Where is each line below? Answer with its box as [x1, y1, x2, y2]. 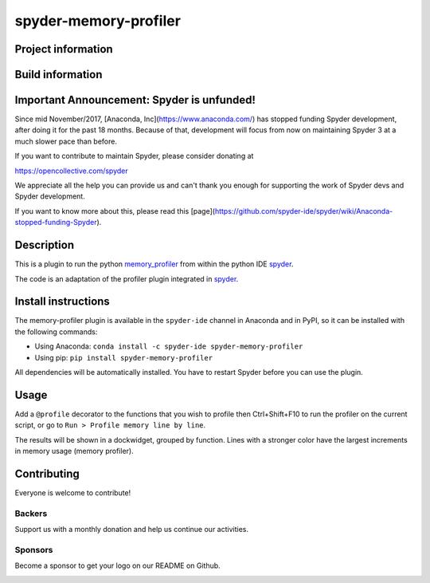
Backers [14, 507, 48, 518]
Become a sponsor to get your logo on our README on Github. [14, 561, 221, 570]
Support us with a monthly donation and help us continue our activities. [14, 525, 248, 534]
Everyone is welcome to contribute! [14, 487, 131, 498]
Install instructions [14, 295, 111, 309]
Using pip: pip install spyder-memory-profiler [34, 353, 213, 362]
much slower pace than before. [14, 136, 117, 146]
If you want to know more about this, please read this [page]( [14, 206, 215, 215]
